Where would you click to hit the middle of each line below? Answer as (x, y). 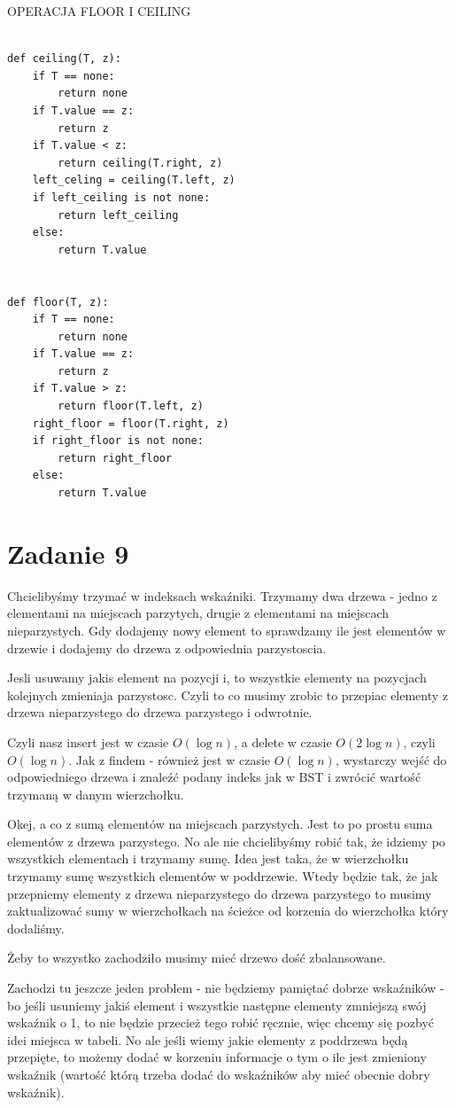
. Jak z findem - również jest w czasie (170, 759)
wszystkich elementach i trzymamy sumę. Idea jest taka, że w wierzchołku (208, 858)
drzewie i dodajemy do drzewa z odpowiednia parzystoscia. (167, 648)
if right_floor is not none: (118, 441)
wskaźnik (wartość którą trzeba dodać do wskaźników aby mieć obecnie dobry (219, 1074)
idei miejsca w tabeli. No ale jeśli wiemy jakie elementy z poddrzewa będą (208, 1039)
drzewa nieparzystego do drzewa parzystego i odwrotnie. (160, 712)
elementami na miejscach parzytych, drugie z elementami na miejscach (198, 613)
